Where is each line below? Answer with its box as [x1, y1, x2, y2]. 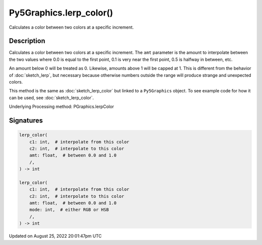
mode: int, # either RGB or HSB [29, 207, 109, 212]
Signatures [9, 117, 43, 124]
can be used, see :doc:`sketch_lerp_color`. [9, 95, 94, 101]
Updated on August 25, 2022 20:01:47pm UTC [9, 233, 102, 239]
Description [9, 37, 46, 45]
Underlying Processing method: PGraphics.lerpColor [9, 104, 114, 109]
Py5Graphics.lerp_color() [9, 7, 114, 18]
